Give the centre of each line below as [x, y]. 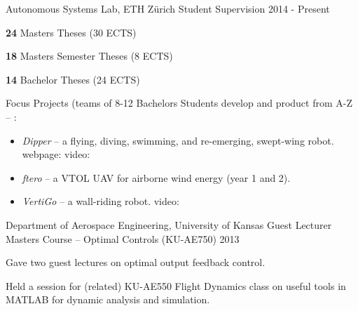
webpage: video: [56, 154]
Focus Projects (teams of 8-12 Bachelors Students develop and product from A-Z [179, 103]
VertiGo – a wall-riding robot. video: [101, 201]
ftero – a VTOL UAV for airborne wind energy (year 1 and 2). [156, 177]
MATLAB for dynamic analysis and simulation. [108, 299]
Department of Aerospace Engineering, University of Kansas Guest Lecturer [169, 224]
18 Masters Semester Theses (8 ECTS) [89, 56]
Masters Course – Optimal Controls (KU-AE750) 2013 [123, 238]
